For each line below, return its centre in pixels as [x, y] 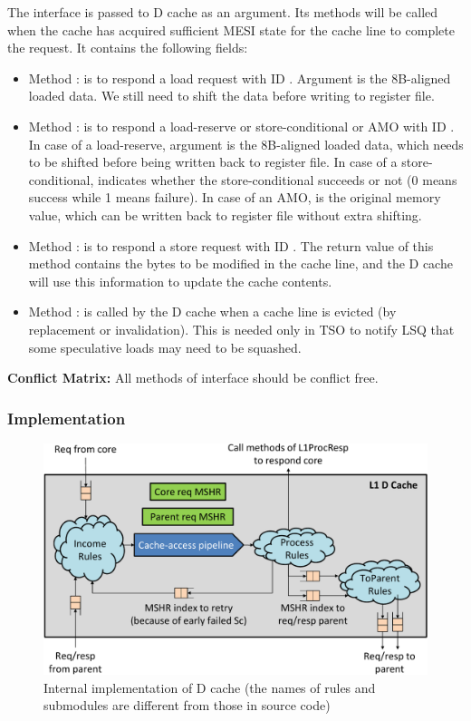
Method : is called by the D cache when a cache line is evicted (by [212, 312]
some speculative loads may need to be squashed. [165, 347]
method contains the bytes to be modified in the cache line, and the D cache [240, 263]
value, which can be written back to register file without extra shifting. [225, 214]
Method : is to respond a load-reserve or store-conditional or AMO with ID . [241, 126]
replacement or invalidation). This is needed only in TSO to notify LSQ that [241, 329]
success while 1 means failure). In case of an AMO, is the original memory [235, 197]
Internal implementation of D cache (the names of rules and [210, 687]
